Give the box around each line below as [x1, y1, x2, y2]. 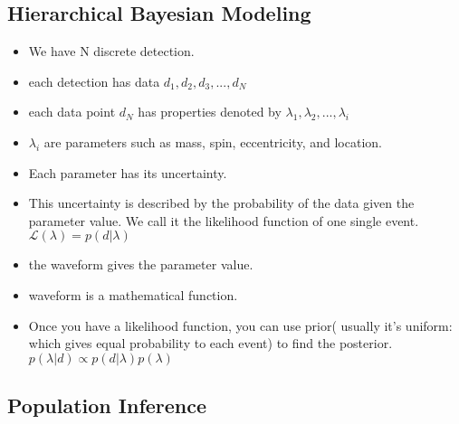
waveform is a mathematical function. [28, 285, 238, 304]
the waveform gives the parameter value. [28, 255, 253, 274]
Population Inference [7, 391, 207, 419]
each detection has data [28, 71, 160, 90]
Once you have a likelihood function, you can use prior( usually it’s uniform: [28, 316, 453, 334]
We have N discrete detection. [28, 42, 195, 61]
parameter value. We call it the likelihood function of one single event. [28, 211, 419, 230]
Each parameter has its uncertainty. [28, 163, 227, 182]
